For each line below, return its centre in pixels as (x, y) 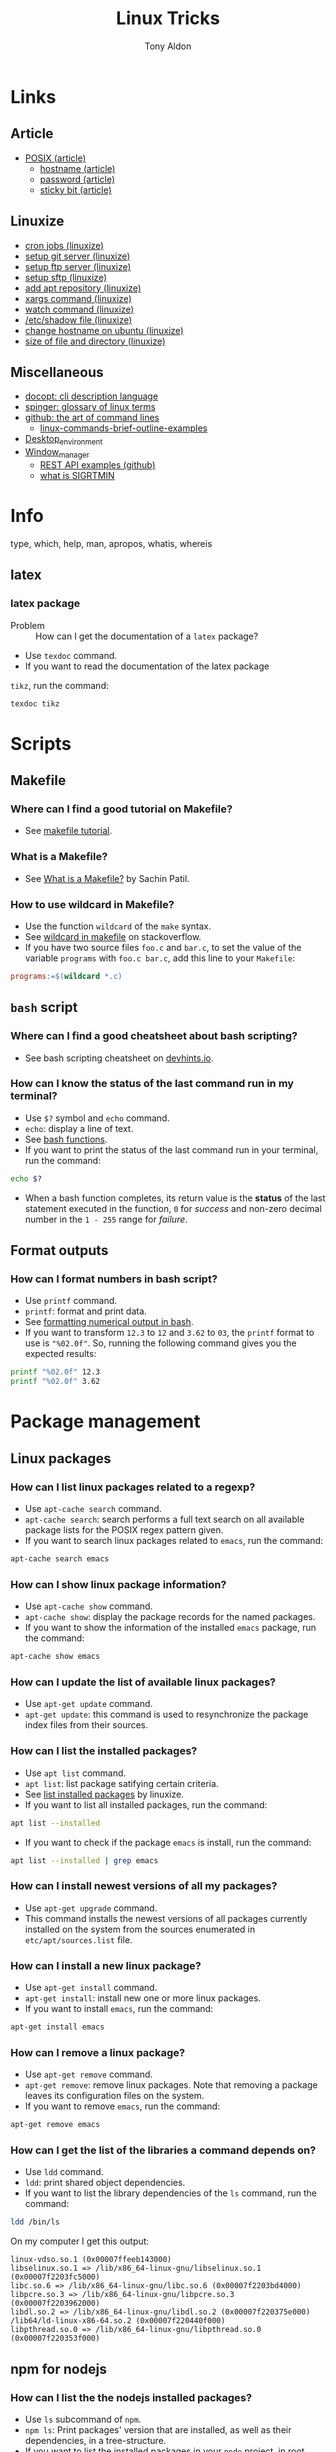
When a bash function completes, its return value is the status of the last (175, 1198)
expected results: (60, 1354)
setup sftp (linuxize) (66, 277)
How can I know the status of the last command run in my (152, 1084)
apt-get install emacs (57, 2027)
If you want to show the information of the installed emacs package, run (170, 1628)
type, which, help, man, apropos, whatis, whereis (111, 543)
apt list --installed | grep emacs (84, 1860)
